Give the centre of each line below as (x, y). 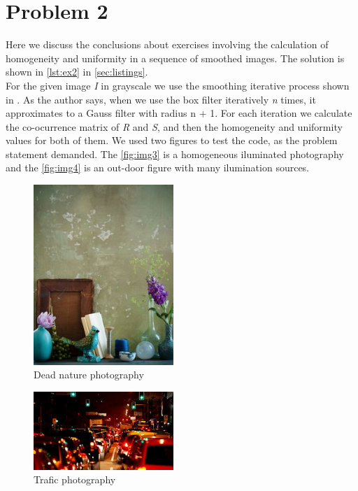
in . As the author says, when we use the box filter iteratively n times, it (161, 99)
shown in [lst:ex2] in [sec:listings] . (77, 72)
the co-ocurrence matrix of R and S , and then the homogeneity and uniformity (174, 126)
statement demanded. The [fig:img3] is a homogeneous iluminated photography (175, 154)
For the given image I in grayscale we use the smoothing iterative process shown (178, 85)
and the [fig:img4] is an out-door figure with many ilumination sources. (158, 168)
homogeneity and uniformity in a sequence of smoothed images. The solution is (175, 58)
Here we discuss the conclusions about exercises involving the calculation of (167, 44)
